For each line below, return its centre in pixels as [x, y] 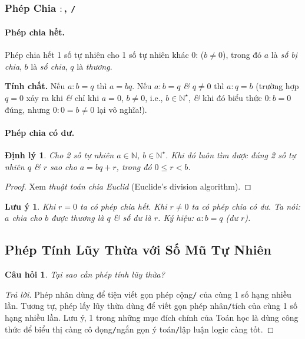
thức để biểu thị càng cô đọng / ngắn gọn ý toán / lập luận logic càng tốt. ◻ [140, 329]
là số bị [284, 55]
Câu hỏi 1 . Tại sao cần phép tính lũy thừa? [85, 274]
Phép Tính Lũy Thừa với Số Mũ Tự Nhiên [138, 250]
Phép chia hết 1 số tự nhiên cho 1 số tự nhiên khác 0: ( [105, 55]
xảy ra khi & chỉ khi [63, 97]
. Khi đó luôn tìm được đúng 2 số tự [231, 154]
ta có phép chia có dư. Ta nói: [246, 206]
